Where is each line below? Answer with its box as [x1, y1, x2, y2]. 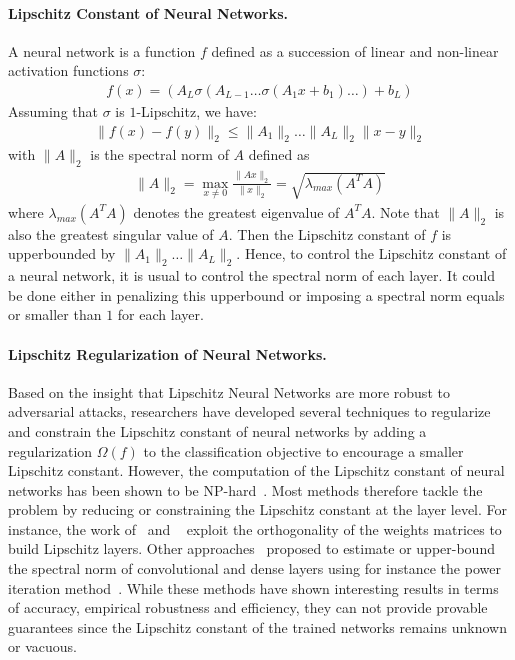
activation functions [8, 60, 129, 81]
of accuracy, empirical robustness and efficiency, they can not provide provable [8, 597, 488, 618]
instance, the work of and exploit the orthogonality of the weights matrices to [8, 518, 502, 539]
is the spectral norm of [90, 144, 229, 165]
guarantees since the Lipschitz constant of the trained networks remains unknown [8, 616, 507, 637]
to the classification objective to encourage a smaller [143, 440, 464, 461]
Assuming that [8, 101, 98, 122]
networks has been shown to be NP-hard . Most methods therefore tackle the [8, 479, 483, 500]
